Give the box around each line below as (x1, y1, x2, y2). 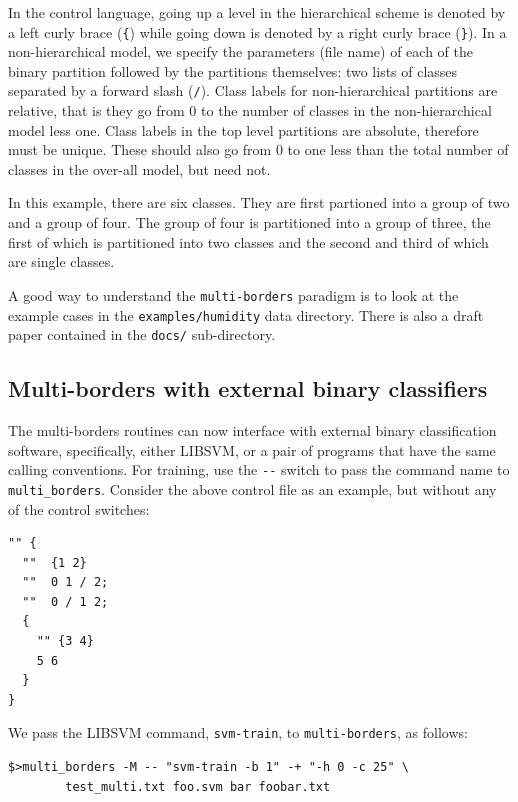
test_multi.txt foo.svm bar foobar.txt (65, 779, 331, 794)
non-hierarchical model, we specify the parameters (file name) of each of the (8, 41, 473, 62)
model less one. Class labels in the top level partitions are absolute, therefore (8, 119, 479, 140)
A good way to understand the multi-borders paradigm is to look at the (8, 284, 459, 305)
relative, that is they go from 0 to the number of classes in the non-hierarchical (8, 100, 492, 121)
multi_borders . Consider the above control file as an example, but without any (8, 478, 497, 499)
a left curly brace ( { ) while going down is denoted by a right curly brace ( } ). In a (8, 21, 507, 42)
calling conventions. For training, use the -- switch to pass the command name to (8, 459, 510, 480)
